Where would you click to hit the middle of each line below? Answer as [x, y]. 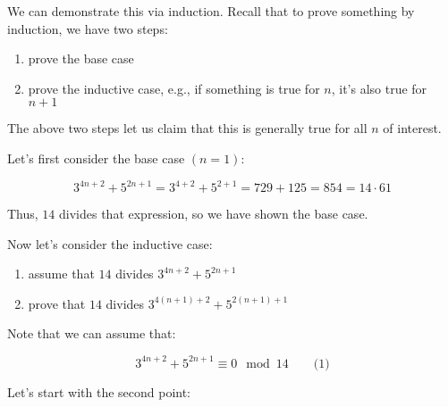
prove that [57, 303]
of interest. [412, 128]
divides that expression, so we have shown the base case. [214, 214]
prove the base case [81, 58]
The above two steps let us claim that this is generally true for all [187, 128]
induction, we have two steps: [88, 28]
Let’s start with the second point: [99, 391]
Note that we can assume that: [92, 333]
